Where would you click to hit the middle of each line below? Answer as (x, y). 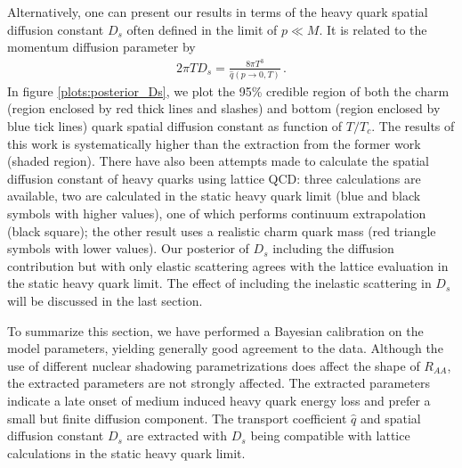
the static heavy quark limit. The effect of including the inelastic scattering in (219, 283)
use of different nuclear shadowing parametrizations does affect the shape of (214, 365)
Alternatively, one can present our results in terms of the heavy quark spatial (218, 12)
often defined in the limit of (202, 29)
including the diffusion (333, 248)
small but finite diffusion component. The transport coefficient (177, 418)
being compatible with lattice (330, 435)
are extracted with (177, 435)
